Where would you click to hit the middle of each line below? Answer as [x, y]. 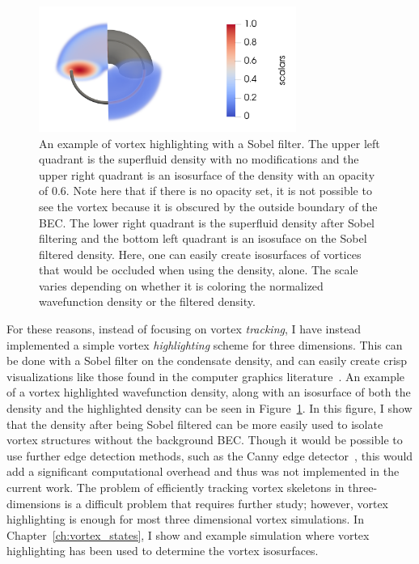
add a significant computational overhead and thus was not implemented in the [203, 471]
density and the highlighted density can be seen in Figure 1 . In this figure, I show [209, 408]
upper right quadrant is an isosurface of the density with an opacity [207, 174]
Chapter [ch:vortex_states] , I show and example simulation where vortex [188, 534]
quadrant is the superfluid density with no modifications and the [199, 159]
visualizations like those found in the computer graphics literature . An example [206, 376]
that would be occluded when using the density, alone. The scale [199, 270]
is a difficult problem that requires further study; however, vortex [226, 503]
